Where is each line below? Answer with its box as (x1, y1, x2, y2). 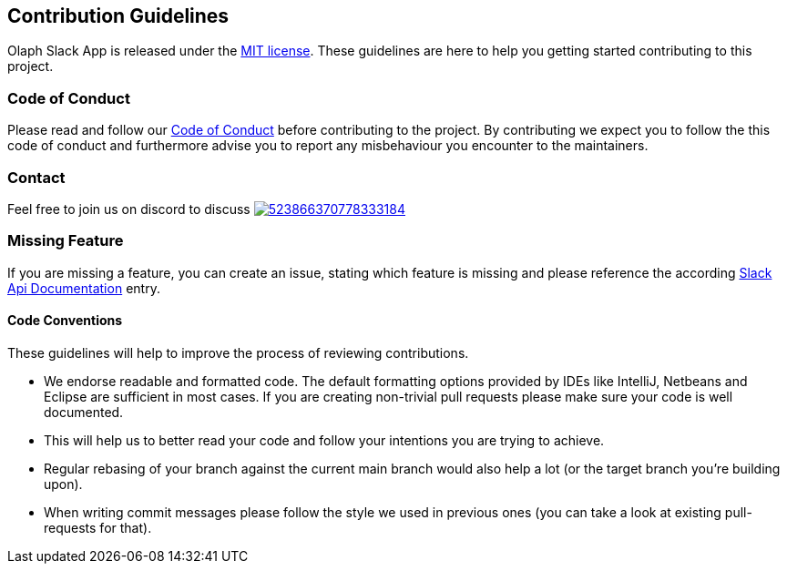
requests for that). (44, 519, 152, 535)
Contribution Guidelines (7, 5, 230, 27)
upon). (44, 475, 83, 492)
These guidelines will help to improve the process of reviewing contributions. (7, 344, 469, 361)
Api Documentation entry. (7, 280, 160, 296)
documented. (44, 403, 124, 420)
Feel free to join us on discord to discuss (7, 200, 250, 217)
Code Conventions (7, 312, 123, 329)
